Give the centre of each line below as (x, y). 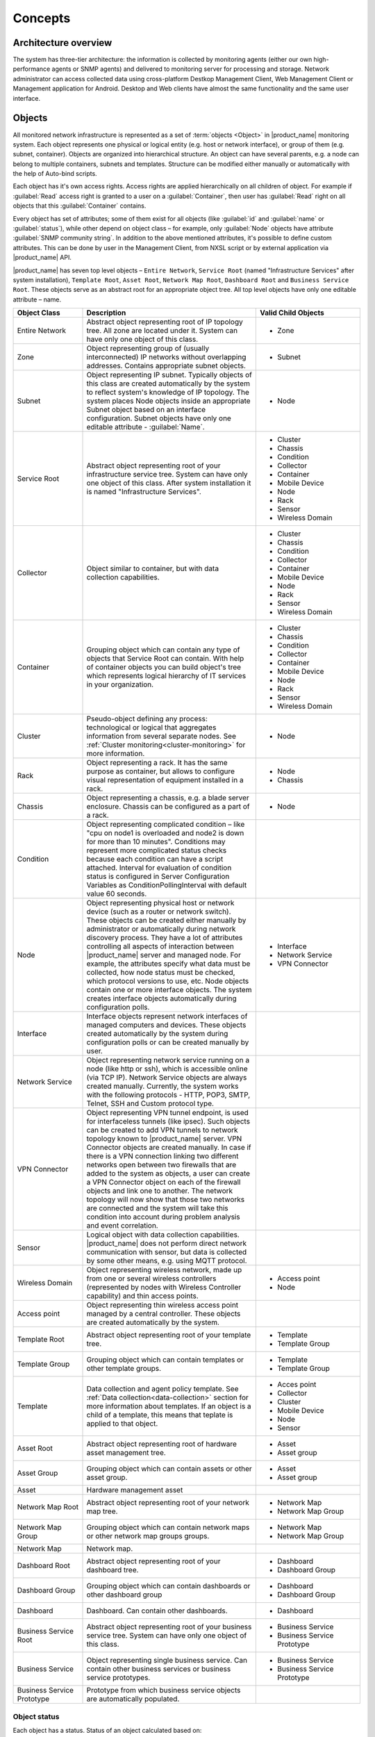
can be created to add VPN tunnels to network (162, 1130)
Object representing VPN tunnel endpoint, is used (168, 1113)
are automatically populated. (133, 1699)
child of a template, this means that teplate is (160, 1415)
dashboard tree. (112, 1570)
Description (106, 313)
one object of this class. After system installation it (169, 483)
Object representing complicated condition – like (166, 825)
